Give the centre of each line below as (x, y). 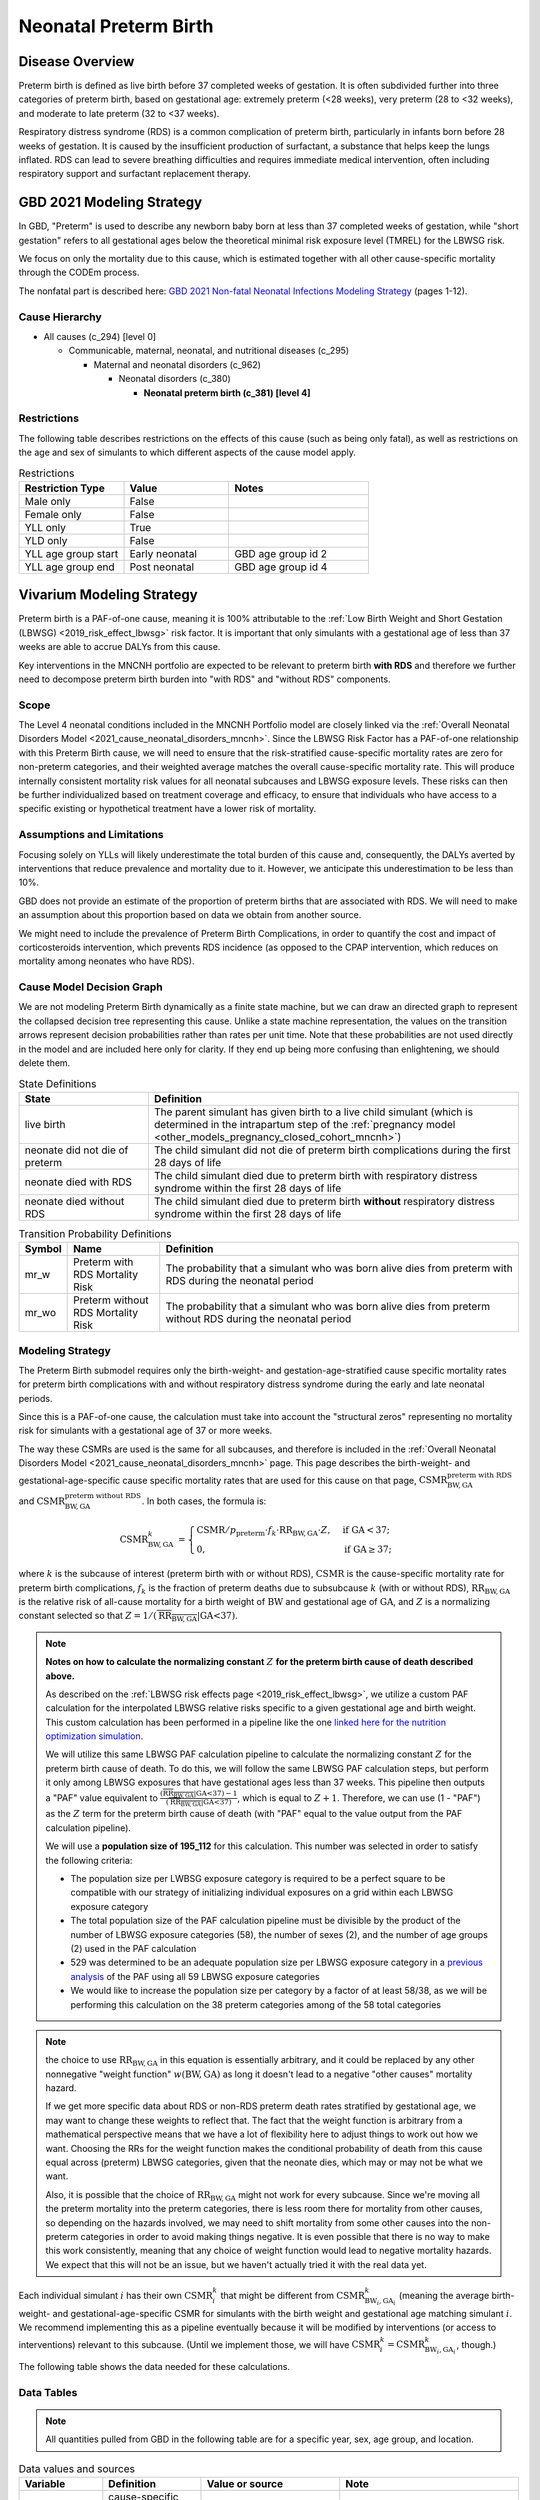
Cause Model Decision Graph (91, 987)
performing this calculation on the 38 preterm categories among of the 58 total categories (256, 2004)
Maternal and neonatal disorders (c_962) (177, 364)
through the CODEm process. (79, 272)
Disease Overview (76, 61)
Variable (45, 2484)
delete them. (44, 1063)
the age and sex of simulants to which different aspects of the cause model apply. (187, 452)
